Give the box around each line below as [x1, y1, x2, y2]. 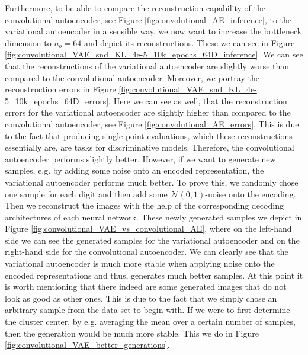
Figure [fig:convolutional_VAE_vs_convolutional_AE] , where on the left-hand [5, 222, 292, 235]
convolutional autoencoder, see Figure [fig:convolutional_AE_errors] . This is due [5, 117, 299, 130]
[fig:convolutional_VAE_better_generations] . [5, 338, 170, 351]
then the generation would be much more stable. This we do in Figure [5, 327, 259, 339]
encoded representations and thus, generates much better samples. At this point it [5, 268, 303, 281]
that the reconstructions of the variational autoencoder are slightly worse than [5, 59, 290, 72]
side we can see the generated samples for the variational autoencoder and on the [5, 234, 300, 246]
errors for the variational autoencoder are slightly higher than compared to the [5, 106, 291, 119]
